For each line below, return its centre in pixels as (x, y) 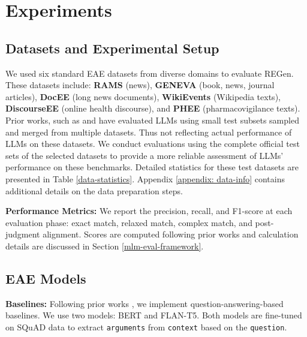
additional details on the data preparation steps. (94, 190)
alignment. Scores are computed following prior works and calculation (171, 234)
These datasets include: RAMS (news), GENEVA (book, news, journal (140, 85)
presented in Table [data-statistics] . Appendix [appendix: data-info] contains (145, 178)
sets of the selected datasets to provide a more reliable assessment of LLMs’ (145, 155)
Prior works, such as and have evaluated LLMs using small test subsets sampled (152, 120)
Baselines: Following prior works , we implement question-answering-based (145, 303)
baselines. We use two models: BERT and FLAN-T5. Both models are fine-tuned (154, 315)
